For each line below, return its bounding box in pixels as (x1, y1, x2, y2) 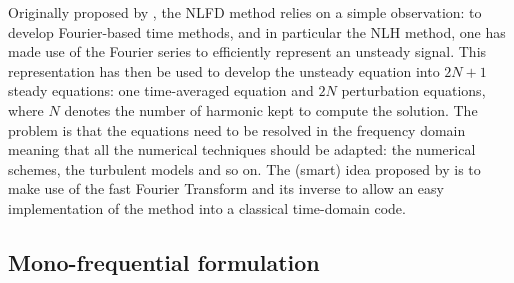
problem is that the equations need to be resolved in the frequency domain (8, 119, 466, 140)
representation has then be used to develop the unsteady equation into (8, 60, 440, 81)
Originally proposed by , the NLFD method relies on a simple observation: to (8, 2, 482, 22)
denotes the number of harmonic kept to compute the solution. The (64, 99, 478, 120)
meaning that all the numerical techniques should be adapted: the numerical (8, 139, 476, 160)
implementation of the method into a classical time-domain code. (8, 197, 406, 218)
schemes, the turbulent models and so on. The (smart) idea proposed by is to (8, 158, 481, 179)
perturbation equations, (341, 80, 486, 101)
